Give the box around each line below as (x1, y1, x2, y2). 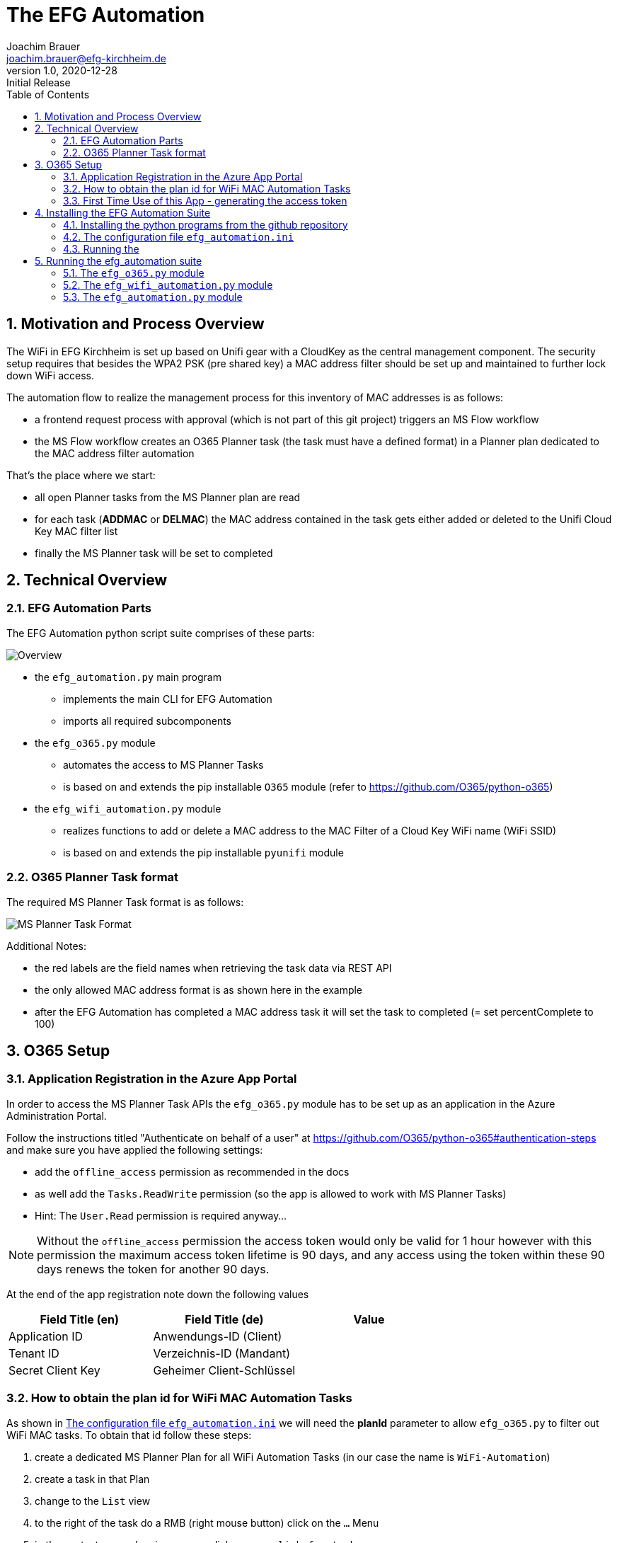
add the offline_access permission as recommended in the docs (35, 1165, 350, 1178)
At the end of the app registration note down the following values (6, 1287, 309, 1300)
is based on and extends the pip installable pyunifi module (63, 846, 344, 859)
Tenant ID (8, 1346, 59, 1360)
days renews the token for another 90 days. (37, 1261, 270, 1276)
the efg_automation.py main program (35, 670, 221, 683)
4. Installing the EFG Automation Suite (35, 206, 211, 219)
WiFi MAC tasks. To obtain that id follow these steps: (6, 1428, 252, 1441)
